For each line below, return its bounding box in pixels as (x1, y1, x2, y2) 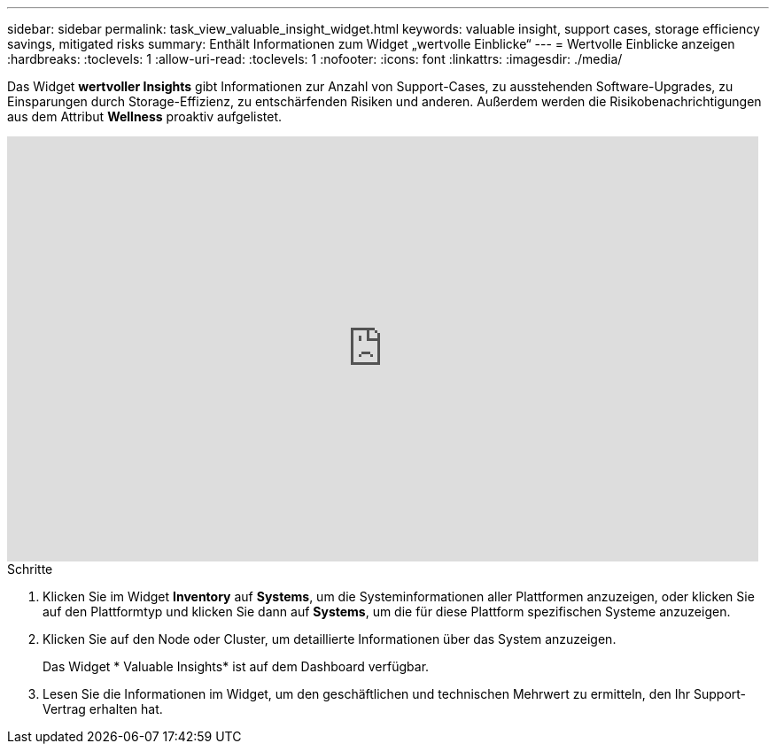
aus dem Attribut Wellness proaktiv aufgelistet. (7, 109, 283, 124)
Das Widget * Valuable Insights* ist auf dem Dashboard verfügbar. (43, 659, 430, 674)
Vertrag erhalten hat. (43, 701, 163, 716)
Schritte (7, 561, 53, 577)
